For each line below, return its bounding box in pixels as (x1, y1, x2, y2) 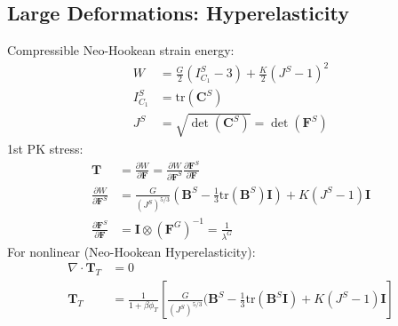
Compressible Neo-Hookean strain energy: (7, 41, 235, 60)
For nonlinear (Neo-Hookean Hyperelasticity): (7, 242, 256, 260)
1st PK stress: (7, 139, 84, 157)
